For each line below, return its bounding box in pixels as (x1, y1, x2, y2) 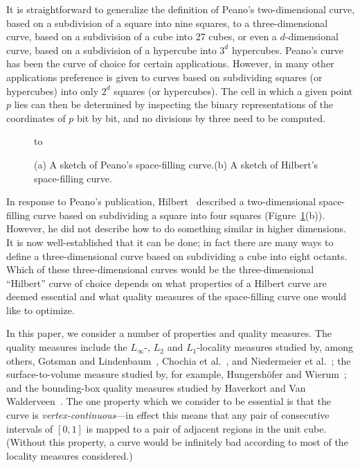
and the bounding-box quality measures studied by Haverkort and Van (6, 380, 306, 395)
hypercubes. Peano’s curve (231, 42, 343, 57)
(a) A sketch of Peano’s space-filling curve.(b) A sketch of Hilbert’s (34, 157, 318, 171)
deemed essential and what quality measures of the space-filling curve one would (6, 289, 347, 304)
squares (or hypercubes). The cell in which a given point (114, 83, 353, 98)
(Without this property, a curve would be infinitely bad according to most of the (6, 435, 348, 449)
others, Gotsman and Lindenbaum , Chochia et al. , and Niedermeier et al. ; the (6, 353, 351, 367)
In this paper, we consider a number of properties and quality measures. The (6, 326, 332, 340)
